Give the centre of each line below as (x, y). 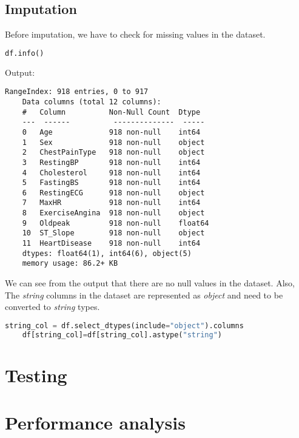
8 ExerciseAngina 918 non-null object (113, 213)
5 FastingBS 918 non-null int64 (111, 183)
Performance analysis (95, 423)
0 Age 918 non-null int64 (111, 132)
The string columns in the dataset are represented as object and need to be (144, 295)
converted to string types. (52, 307)
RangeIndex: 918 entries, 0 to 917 (77, 92)
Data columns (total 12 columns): (92, 102)
